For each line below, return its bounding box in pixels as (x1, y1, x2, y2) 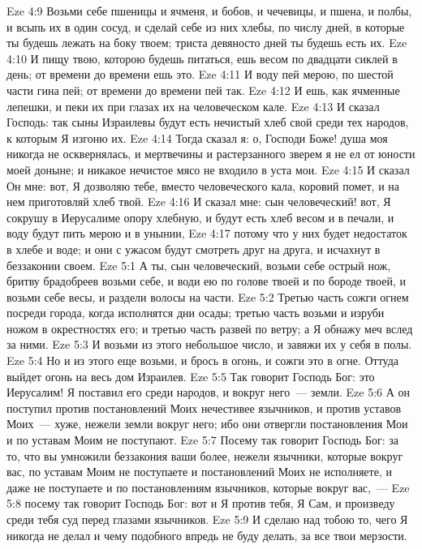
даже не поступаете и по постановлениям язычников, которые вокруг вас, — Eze (6, 478, 410, 495)
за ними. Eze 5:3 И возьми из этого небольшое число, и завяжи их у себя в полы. (6, 336, 412, 353)
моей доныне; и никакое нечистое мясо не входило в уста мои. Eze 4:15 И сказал (6, 161, 410, 178)
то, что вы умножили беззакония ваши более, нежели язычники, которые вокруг (6, 447, 403, 464)
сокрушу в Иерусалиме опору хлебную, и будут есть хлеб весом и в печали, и (6, 208, 394, 225)
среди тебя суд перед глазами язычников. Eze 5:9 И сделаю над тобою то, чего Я (6, 511, 408, 527)
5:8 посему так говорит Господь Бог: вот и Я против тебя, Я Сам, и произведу (6, 495, 395, 512)
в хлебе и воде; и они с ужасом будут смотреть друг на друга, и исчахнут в (6, 240, 381, 257)
